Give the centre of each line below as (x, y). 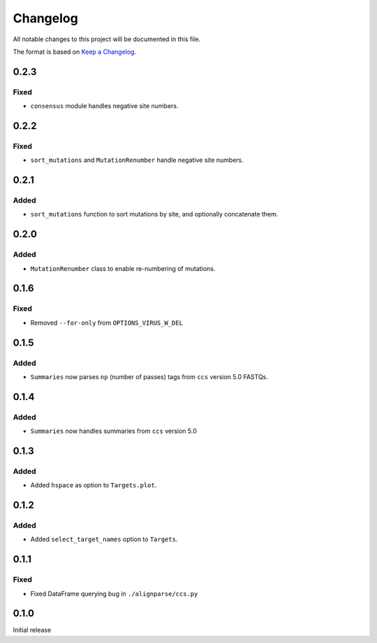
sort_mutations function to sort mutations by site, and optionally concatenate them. (154, 214)
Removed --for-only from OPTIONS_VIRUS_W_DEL (106, 323)
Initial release (32, 630)
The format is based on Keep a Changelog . (74, 52)
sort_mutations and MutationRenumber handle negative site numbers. (137, 160)
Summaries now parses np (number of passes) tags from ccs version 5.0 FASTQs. (149, 376)
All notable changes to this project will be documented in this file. (107, 39)
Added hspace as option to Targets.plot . (94, 485)
